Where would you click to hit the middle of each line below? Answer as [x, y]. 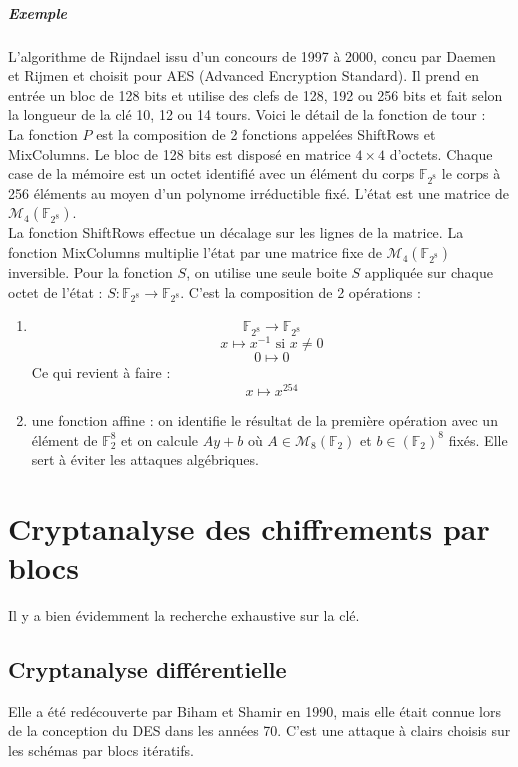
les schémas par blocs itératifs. [101, 749]
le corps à [471, 173]
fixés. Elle [478, 439]
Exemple [37, 12]
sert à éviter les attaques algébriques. [145, 459]
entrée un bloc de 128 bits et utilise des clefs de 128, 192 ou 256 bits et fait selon [255, 94]
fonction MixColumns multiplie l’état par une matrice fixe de [195, 252]
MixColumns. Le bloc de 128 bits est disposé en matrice [179, 153]
